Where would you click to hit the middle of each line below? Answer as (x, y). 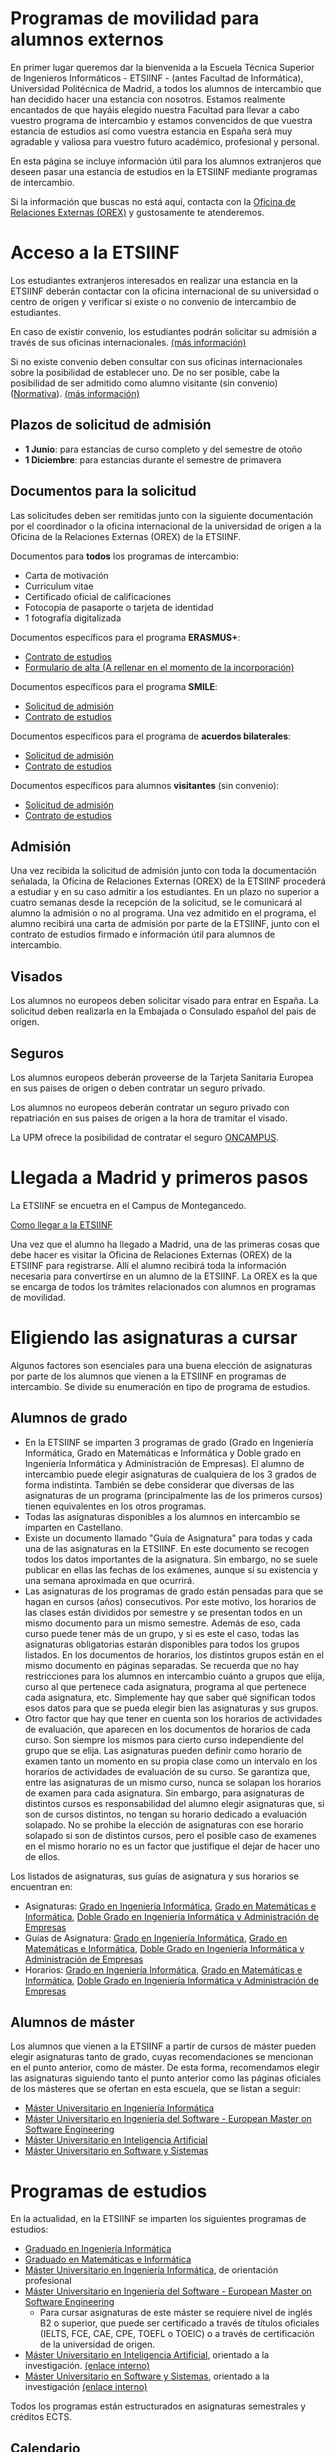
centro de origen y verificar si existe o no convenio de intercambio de (153, 301)
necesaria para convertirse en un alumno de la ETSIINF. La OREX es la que (164, 1276)
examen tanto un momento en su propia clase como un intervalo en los (171, 1761)
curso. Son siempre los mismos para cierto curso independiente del (164, 1739)
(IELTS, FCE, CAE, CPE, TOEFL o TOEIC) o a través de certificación (177, 2334)
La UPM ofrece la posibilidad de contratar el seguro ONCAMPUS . (145, 1137)
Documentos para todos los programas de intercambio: (124, 556)
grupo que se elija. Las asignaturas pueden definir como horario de (163, 1750)
